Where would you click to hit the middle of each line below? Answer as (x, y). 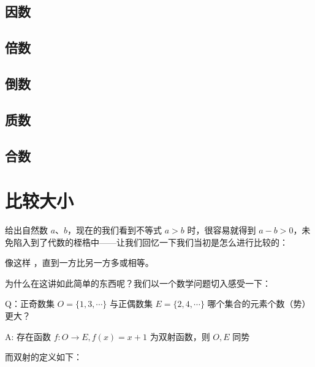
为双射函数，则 (180, 336)
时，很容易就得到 (222, 230)
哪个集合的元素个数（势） (259, 304)
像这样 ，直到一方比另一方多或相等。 (79, 263)
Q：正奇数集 (30, 304)
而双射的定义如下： (44, 357)
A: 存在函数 (28, 336)
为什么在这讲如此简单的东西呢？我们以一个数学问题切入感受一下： (138, 283)
